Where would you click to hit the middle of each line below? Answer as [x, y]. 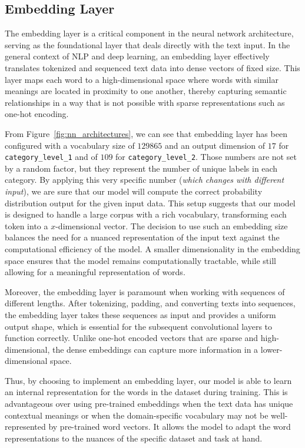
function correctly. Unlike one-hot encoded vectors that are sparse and [132, 338]
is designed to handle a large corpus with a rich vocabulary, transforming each [146, 214]
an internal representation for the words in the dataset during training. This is [146, 392]
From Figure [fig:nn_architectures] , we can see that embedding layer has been [146, 133]
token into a [26, 225]
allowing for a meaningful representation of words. [95, 272]
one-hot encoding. [37, 114]
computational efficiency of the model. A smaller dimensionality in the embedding [152, 248]
